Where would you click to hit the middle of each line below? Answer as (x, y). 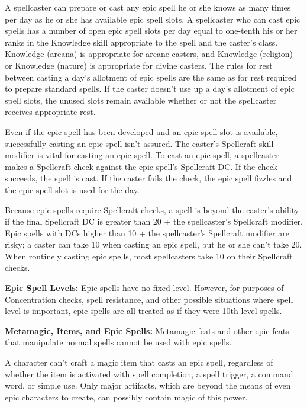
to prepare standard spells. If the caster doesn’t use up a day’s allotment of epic (150, 89)
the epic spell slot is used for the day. (72, 189)
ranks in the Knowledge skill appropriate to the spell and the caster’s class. (141, 42)
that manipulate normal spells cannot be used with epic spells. (118, 342)
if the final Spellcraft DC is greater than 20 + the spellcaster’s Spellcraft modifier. (154, 221)
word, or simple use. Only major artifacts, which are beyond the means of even (148, 385)
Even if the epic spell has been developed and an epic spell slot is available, (141, 131)
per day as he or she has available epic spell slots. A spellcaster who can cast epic (153, 19)
